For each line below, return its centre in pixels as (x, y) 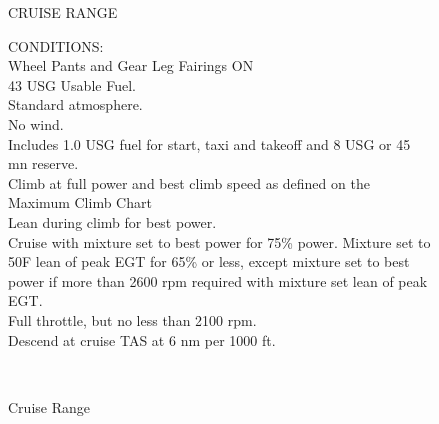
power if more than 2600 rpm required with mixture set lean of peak (218, 280)
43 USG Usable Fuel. (72, 84)
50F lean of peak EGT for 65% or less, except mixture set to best (209, 261)
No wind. (36, 123)
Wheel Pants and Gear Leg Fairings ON (131, 65)
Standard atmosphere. (75, 104)
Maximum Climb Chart (80, 202)
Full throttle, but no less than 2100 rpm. (132, 319)
